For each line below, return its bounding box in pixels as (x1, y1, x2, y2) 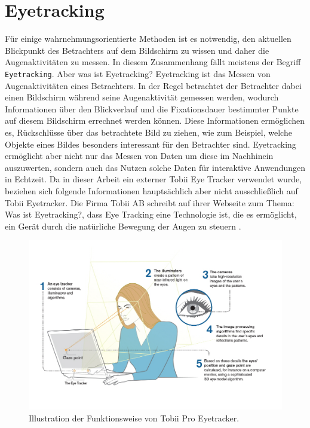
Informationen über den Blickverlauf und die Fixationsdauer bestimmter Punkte (5, 102, 299, 115)
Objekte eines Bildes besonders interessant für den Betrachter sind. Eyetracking (5, 137, 296, 150)
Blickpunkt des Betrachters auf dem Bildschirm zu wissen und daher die (5, 44, 269, 56)
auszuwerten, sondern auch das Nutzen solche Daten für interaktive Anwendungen (5, 161, 306, 173)
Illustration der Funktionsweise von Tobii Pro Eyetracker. (29, 411, 240, 424)
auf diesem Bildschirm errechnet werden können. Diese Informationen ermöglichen (5, 114, 305, 127)
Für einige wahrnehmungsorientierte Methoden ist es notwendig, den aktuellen (5, 32, 291, 45)
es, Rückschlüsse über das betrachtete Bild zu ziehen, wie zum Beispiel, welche (5, 126, 292, 138)
